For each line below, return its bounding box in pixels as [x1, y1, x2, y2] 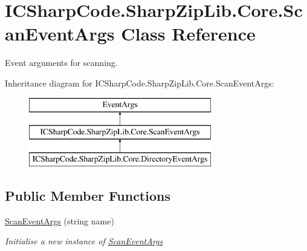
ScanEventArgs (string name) [5, 214, 114, 227]
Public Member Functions [5, 186, 170, 204]
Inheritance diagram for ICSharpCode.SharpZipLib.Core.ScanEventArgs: [5, 76, 274, 89]
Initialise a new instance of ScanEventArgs [5, 235, 163, 247]
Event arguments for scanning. [5, 56, 118, 69]
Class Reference [121, 21, 256, 46]
